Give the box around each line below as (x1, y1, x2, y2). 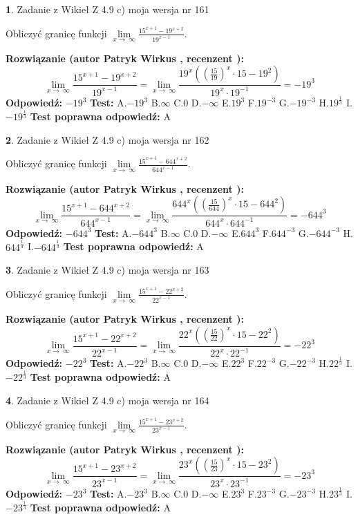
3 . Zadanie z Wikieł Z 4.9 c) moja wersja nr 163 (6, 263, 209, 277)
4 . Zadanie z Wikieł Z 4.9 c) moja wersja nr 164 (6, 393, 209, 407)
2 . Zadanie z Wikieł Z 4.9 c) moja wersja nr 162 (6, 132, 209, 147)
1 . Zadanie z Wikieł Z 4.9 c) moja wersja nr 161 (6, 2, 209, 16)
